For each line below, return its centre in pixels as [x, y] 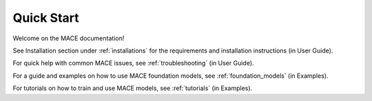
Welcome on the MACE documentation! [69, 38]
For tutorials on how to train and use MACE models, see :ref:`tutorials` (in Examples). [133, 88]
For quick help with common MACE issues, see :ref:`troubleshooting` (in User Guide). [133, 63]
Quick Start [46, 18]
